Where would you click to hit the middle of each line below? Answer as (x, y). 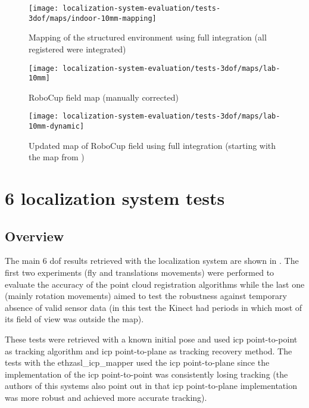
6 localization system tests (115, 198)
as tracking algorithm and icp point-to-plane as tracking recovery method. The (149, 351)
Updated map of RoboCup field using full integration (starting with (152, 145)
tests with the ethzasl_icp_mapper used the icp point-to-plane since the (137, 362)
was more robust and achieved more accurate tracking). (106, 398)
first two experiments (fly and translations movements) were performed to (140, 272)
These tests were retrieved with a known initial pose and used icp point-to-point (151, 339)
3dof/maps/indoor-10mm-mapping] (93, 18)
